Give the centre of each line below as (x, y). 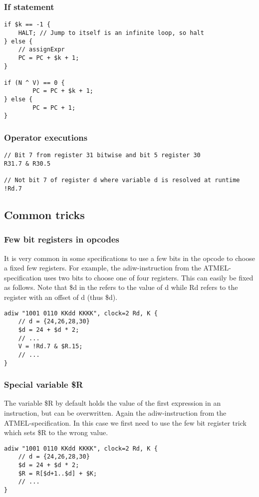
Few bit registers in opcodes (62, 239)
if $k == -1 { (27, 25)
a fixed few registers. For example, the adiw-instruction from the (103, 268)
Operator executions (46, 137)
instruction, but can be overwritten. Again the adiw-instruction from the (115, 412)
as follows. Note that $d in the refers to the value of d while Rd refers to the (121, 287)
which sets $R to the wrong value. (56, 432)
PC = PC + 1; (54, 108)
